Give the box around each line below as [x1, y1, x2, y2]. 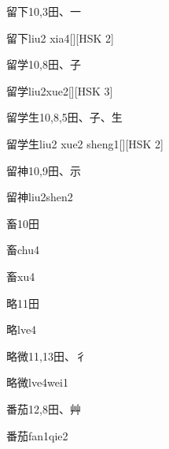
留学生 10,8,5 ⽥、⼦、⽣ [6, 109, 123, 125]
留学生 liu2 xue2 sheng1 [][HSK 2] [6, 135, 163, 152]
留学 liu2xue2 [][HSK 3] [6, 82, 113, 99]
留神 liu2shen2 [6, 189, 73, 205]
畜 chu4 [6, 241, 39, 258]
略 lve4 [6, 321, 37, 338]
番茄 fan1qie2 [6, 427, 68, 443]
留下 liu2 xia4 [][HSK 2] [6, 29, 114, 46]
